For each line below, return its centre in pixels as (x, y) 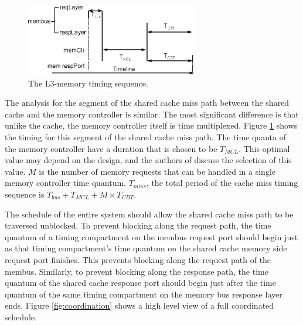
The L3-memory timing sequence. (88, 83)
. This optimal (264, 148)
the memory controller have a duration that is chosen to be (111, 148)
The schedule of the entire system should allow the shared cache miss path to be (149, 214)
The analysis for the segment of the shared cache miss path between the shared (147, 103)
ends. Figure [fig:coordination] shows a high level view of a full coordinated (139, 305)
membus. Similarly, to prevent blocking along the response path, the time (137, 271)
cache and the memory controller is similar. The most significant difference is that (152, 114)
